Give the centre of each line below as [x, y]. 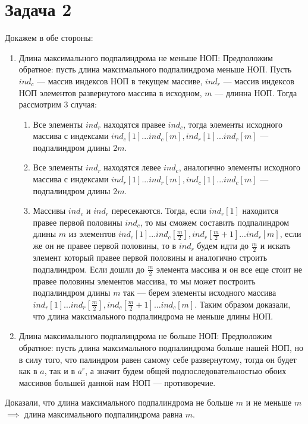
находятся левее [132, 167]
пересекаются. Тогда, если [159, 211]
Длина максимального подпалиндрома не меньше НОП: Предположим [146, 57]
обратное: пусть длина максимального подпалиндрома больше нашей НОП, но [161, 348]
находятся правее [134, 124]
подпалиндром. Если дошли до [89, 269]
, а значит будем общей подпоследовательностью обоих [186, 371]
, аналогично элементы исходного [239, 167]
